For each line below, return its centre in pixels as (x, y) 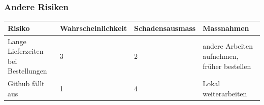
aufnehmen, (221, 56)
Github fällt (26, 83)
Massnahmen (226, 28)
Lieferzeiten (26, 51)
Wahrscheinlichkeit (93, 28)
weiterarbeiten (225, 93)
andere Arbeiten (228, 46)
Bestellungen (27, 71)
